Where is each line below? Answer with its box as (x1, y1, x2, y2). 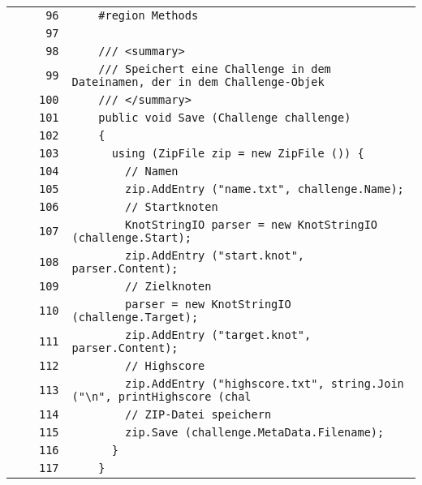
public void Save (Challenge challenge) (98, 111, 351, 124)
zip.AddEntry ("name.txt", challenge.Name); (125, 182, 404, 195)
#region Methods (98, 9, 199, 22)
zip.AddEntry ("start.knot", (125, 249, 305, 262)
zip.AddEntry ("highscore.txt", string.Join (125, 377, 404, 390)
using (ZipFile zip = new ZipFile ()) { (111, 147, 364, 160)
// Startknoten (125, 200, 218, 213)
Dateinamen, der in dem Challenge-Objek (71, 75, 325, 88)
